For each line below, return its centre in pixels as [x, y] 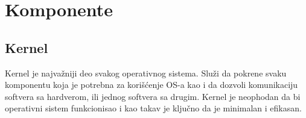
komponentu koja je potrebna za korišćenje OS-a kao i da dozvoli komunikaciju [151, 85]
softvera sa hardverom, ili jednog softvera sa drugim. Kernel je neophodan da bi [153, 96]
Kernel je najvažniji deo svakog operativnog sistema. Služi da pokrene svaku [146, 73]
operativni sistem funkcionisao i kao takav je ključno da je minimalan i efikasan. [153, 108]
